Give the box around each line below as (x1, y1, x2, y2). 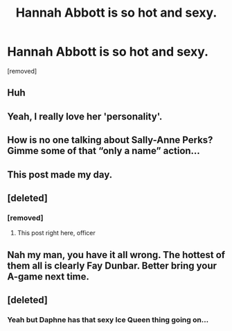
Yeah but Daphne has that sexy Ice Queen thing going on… (7, 314, 209, 324)
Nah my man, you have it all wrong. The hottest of (7, 248, 226, 261)
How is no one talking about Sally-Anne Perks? (7, 134, 213, 146)
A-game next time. (7, 271, 90, 282)
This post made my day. (7, 169, 113, 180)
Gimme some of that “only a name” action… (7, 145, 201, 157)
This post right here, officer (17, 229, 96, 237)
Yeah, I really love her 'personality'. (7, 110, 163, 122)
